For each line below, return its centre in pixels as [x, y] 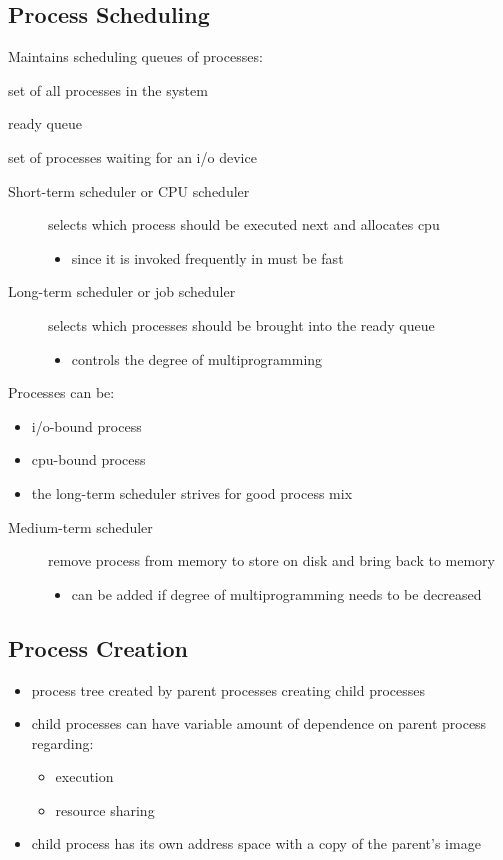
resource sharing [105, 809]
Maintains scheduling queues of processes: [135, 56]
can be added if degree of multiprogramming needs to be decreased [276, 593]
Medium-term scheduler [80, 526]
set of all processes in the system [108, 89]
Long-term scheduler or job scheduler [122, 291]
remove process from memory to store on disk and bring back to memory [271, 560]
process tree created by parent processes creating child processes [228, 689]
